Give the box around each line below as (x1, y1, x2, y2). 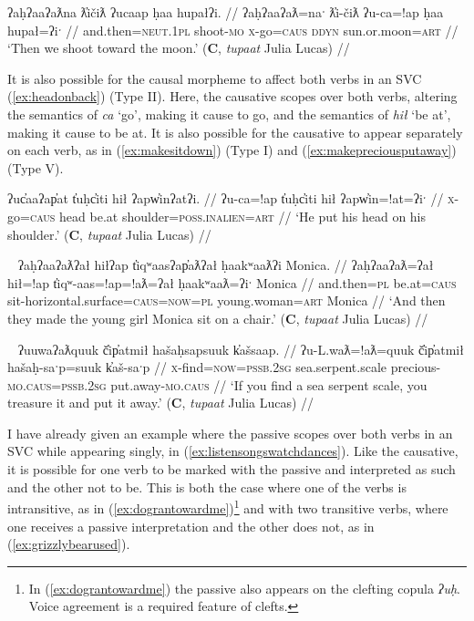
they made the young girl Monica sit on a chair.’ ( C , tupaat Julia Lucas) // (7, 308, 428, 327)
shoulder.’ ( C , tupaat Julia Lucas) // (7, 224, 211, 243)
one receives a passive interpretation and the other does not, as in (7, 516, 375, 535)
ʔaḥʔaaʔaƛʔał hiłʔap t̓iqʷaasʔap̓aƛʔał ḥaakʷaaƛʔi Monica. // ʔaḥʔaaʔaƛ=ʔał (17, 255, 434, 274)
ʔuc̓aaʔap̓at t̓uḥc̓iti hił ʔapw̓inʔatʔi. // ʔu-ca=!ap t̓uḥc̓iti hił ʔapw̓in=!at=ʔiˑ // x (7, 189, 455, 208)
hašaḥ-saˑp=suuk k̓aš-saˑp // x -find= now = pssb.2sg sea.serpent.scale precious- (7, 357, 441, 377)
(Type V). (7, 158, 64, 177)
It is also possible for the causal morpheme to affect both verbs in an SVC (7, 68, 422, 88)
